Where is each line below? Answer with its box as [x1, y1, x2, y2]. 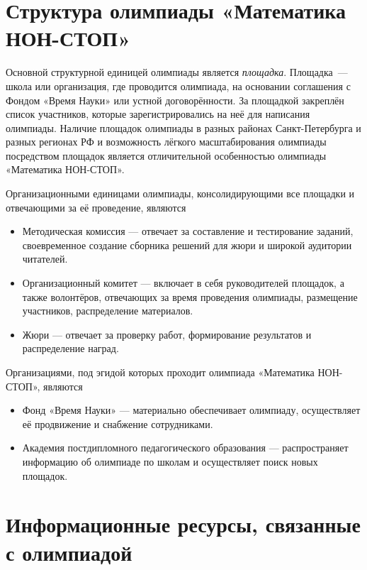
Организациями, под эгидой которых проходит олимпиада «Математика [6, 365, 315, 379]
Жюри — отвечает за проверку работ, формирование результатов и [22, 327, 312, 341]
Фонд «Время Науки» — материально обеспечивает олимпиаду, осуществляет [22, 402, 361, 417]
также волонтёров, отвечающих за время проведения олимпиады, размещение [22, 289, 358, 304]
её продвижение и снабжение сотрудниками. [22, 416, 213, 431]
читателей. [22, 251, 68, 266]
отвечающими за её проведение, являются [6, 199, 186, 214]
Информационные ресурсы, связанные [6, 510, 361, 539]
